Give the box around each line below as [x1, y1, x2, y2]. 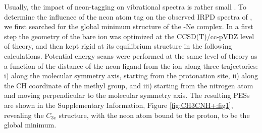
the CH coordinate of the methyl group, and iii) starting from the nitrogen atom [4, 80, 253, 90]
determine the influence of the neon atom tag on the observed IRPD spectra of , [4, 11, 252, 22]
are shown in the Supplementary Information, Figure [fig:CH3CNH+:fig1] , [4, 99, 233, 110]
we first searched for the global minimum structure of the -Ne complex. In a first [4, 21, 253, 32]
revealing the [4, 109, 44, 120]
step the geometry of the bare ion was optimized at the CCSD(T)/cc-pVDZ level [4, 31, 254, 41]
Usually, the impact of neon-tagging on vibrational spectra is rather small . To [4, 2, 246, 12]
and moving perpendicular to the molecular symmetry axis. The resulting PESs [4, 90, 250, 100]
